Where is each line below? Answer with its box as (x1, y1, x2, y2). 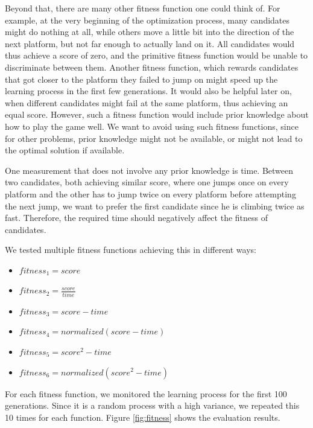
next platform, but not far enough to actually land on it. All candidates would (5, 37, 295, 50)
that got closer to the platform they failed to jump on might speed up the (5, 72, 278, 85)
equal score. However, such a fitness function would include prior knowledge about (5, 108, 309, 121)
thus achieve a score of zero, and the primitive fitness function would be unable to (5, 49, 308, 62)
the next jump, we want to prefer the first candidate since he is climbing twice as (5, 199, 305, 212)
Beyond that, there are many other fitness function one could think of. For (5, 2, 280, 14)
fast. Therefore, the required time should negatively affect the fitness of (5, 211, 268, 224)
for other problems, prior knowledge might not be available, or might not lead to (5, 132, 303, 144)
